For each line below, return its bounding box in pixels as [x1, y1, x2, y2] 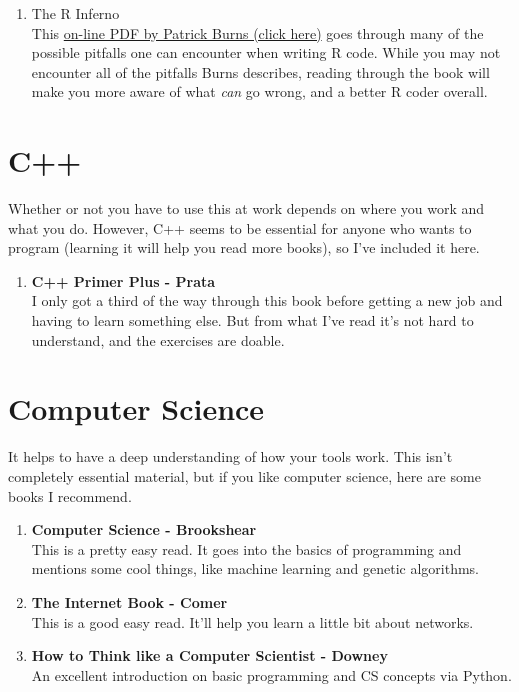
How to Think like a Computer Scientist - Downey [31, 645, 388, 666]
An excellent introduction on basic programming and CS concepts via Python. [31, 664, 512, 685]
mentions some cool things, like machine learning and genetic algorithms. [31, 558, 479, 579]
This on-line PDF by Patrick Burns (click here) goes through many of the [31, 22, 484, 43]
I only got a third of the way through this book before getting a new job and [31, 290, 503, 311]
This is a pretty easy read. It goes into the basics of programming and [31, 538, 462, 559]
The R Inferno [31, 3, 120, 23]
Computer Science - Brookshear [31, 519, 257, 540]
